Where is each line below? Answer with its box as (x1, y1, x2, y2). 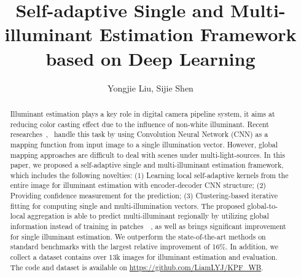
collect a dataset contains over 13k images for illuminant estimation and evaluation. (10, 252, 278, 262)
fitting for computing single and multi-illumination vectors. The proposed (10, 200, 245, 211)
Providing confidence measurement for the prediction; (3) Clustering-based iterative (10, 190, 278, 201)
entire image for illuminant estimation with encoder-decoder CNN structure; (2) (10, 180, 266, 190)
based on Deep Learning (45, 45, 256, 71)
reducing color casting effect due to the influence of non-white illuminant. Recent (10, 119, 269, 129)
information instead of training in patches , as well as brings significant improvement (10, 221, 286, 232)
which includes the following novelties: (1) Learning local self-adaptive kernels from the (10, 170, 289, 180)
